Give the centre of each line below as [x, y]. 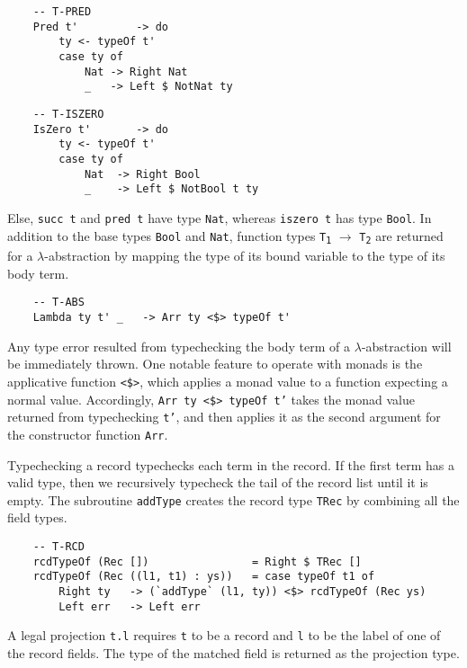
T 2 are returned [401, 236]
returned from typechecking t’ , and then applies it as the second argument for [224, 417]
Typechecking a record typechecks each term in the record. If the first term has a [231, 464]
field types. [37, 517]
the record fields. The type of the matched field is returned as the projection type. [233, 652]
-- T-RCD [58, 546]
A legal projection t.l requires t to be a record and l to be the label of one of [224, 635]
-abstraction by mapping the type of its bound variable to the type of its [245, 256]
